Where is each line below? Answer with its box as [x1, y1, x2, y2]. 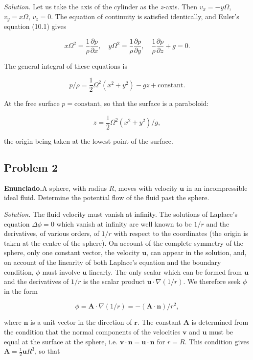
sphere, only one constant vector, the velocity [4, 247, 140, 257]
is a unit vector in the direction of [30, 317, 132, 327]
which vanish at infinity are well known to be [56, 218, 192, 229]
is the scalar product [83, 276, 145, 286]
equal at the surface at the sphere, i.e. [4, 336, 117, 346]
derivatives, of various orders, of [4, 228, 99, 238]
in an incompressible [186, 182, 248, 193]
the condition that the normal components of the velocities [4, 327, 181, 337]
